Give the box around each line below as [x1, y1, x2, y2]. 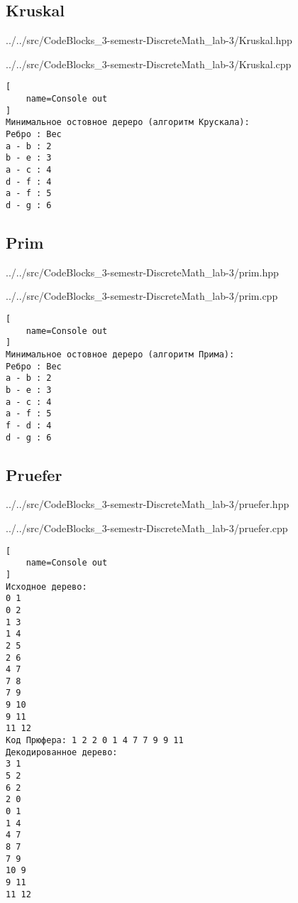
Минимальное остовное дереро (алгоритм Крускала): [6, 117, 250, 128]
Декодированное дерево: [6, 747, 118, 757]
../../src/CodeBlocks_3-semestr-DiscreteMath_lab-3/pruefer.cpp [6, 521, 288, 536]
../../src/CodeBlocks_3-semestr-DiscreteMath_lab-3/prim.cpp [6, 288, 278, 303]
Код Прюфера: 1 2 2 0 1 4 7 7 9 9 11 [6, 735, 184, 746]
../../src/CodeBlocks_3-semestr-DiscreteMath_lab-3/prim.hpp [6, 264, 279, 279]
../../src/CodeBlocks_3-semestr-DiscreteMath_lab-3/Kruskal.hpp [6, 33, 292, 48]
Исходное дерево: [6, 581, 87, 592]
